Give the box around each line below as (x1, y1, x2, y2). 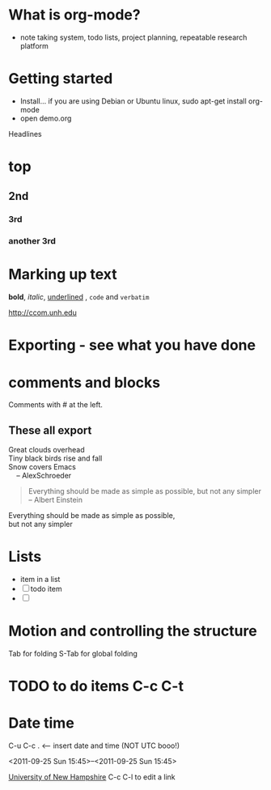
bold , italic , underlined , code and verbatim (8, 292, 150, 302)
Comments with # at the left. (8, 400, 104, 410)
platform (19, 40, 49, 50)
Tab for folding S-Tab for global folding (8, 649, 138, 659)
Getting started (8, 70, 113, 88)
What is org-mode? (8, 6, 141, 24)
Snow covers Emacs (8, 462, 77, 472)
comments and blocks (8, 373, 161, 392)
